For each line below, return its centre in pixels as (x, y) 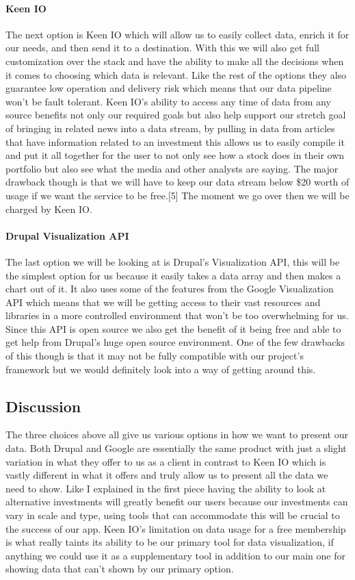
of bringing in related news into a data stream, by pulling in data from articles (170, 128)
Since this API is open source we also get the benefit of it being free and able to (173, 328)
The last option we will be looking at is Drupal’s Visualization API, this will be (173, 261)
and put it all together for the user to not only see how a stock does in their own (175, 155)
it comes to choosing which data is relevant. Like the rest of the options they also (176, 74)
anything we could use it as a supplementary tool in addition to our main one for (175, 555)
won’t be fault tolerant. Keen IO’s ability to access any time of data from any (168, 101)
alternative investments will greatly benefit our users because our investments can (177, 502)
